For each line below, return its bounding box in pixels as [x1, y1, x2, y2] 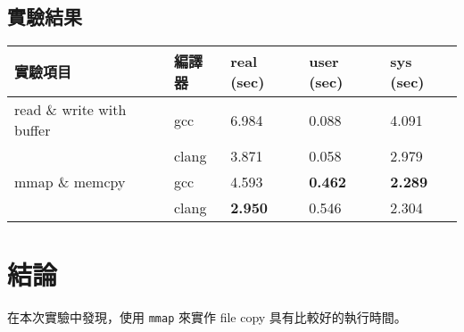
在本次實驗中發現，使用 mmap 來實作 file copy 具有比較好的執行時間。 [7, 308, 407, 327]
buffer [14, 120, 51, 141]
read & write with [14, 99, 127, 120]
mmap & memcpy [14, 171, 126, 193]
